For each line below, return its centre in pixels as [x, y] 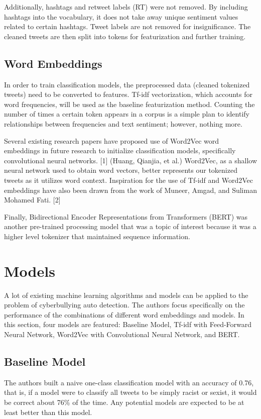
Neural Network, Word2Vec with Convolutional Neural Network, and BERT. [122, 334]
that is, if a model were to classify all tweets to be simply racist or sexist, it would [130, 392]
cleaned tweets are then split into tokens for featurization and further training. [125, 36]
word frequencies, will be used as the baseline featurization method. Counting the [129, 104]
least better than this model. [48, 412]
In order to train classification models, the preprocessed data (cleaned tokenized [127, 84]
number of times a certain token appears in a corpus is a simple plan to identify [127, 114]
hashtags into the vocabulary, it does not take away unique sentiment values [121, 16]
